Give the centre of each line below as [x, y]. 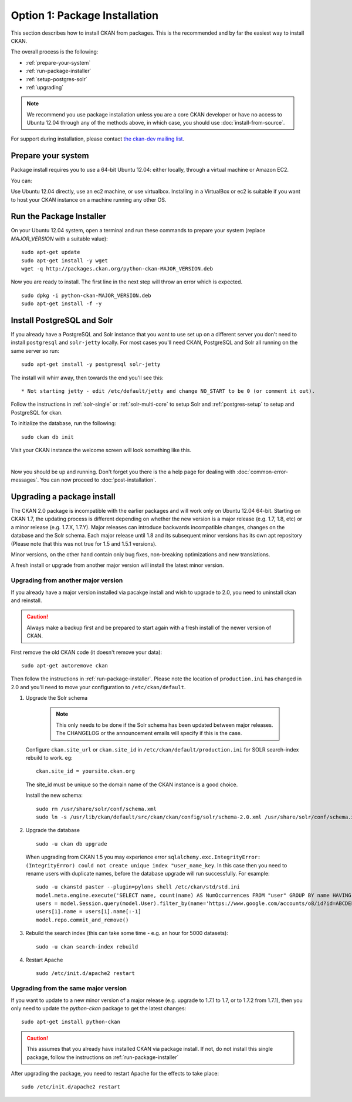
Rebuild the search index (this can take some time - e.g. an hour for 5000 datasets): [127, 933]
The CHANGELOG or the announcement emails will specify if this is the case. [149, 733]
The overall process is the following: [55, 52]
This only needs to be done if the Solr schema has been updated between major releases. [165, 725]
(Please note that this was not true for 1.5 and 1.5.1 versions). [84, 543]
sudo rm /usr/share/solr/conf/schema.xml [96, 809]
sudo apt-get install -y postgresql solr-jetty [91, 364]
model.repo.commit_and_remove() [82, 920]
